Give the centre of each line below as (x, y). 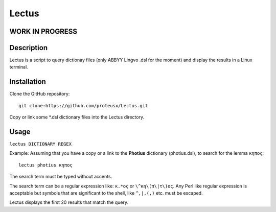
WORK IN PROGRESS (43, 31)
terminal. (19, 67)
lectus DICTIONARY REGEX (40, 144)
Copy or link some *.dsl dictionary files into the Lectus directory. (77, 117)
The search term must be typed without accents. (61, 177)
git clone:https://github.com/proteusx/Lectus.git (83, 105)
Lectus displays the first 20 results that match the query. (69, 202)
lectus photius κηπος (45, 165)
